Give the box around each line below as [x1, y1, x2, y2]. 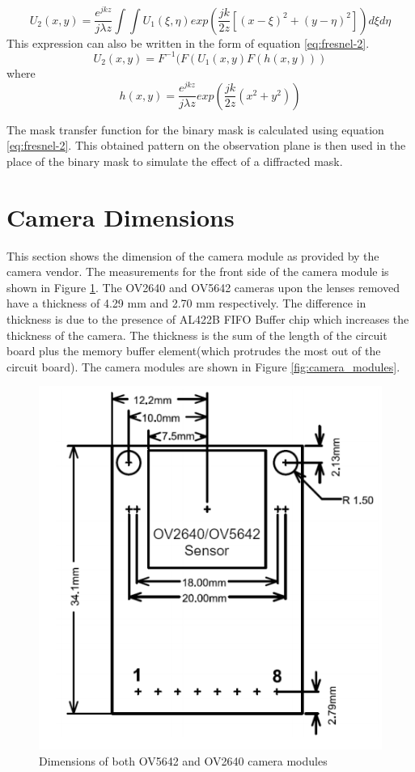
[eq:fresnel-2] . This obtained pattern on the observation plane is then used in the [6, 137, 406, 154]
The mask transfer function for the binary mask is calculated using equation [6, 121, 384, 138]
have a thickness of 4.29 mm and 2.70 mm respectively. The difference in [6, 295, 366, 312]
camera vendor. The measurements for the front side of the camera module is [6, 263, 389, 280]
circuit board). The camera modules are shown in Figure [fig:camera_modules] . [6, 358, 400, 375]
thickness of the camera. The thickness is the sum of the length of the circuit [6, 326, 387, 343]
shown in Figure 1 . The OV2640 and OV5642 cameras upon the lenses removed [6, 278, 400, 295]
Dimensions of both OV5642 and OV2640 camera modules [39, 752, 328, 769]
